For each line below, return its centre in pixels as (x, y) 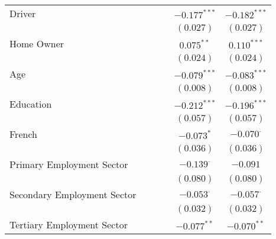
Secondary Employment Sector (73, 194)
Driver (23, 13)
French (23, 134)
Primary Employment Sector (69, 164)
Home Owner (37, 43)
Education (31, 104)
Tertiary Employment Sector (69, 225)
